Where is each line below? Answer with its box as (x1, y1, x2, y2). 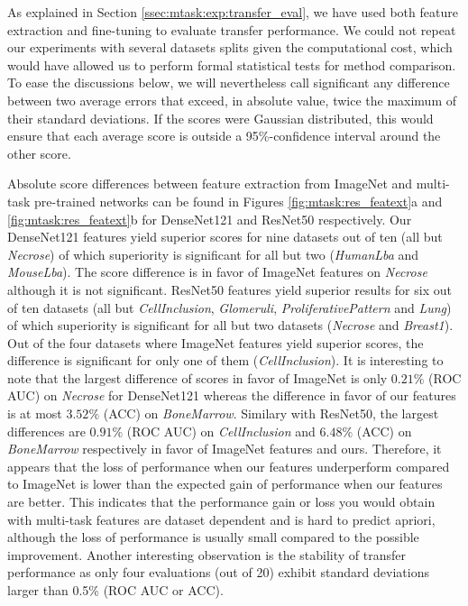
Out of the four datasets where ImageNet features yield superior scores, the (7, 333, 424, 352)
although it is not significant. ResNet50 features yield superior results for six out (7, 280, 452, 298)
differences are (7, 421, 86, 440)
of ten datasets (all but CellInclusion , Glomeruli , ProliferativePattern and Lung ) (7, 298, 452, 317)
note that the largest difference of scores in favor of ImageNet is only (7, 368, 388, 387)
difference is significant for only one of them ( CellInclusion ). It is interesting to (7, 351, 444, 370)
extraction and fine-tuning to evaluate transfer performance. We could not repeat (7, 20, 456, 39)
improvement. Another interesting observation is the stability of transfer (7, 545, 407, 564)
